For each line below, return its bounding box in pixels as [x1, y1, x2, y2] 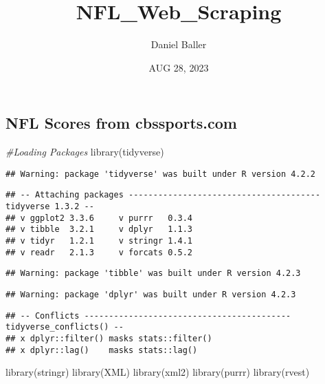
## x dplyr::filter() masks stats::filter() [5, 333, 212, 343]
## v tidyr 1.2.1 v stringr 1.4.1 [5, 236, 193, 246]
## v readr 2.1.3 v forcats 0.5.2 [5, 247, 193, 257]
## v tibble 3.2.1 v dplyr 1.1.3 [5, 224, 193, 235]
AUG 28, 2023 [148, 60, 209, 74]
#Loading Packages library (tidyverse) [5, 145, 164, 159]
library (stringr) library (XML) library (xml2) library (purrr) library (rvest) [5, 365, 310, 379]
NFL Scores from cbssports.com [5, 112, 237, 134]
